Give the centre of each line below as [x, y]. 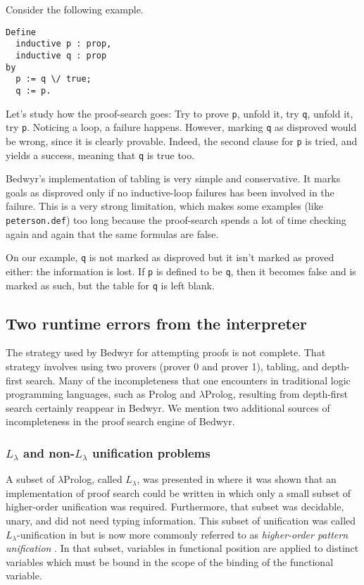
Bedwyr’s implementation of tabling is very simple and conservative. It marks [173, 178]
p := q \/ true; [54, 79]
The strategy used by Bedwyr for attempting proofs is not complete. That [166, 352]
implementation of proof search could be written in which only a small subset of [178, 492]
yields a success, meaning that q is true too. [100, 155]
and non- [49, 452]
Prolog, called [93, 479]
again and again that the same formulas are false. [112, 233]
